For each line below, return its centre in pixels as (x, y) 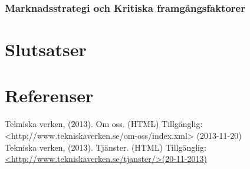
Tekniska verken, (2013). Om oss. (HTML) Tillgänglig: (104, 124)
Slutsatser (46, 49)
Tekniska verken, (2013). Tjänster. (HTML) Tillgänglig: (106, 147)
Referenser (49, 95)
